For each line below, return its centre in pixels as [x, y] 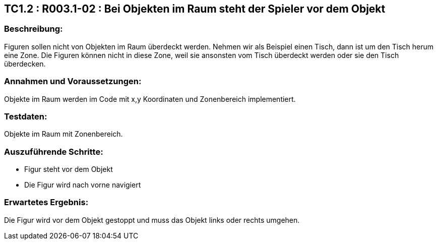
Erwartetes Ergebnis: [46, 202]
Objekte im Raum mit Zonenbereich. [64, 134]
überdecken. [25, 64]
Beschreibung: [34, 29]
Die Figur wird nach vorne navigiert [83, 185]
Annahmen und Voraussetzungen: [73, 81]
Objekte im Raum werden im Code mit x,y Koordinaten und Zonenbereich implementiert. [150, 99]
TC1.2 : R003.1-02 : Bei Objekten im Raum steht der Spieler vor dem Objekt [195, 9]
